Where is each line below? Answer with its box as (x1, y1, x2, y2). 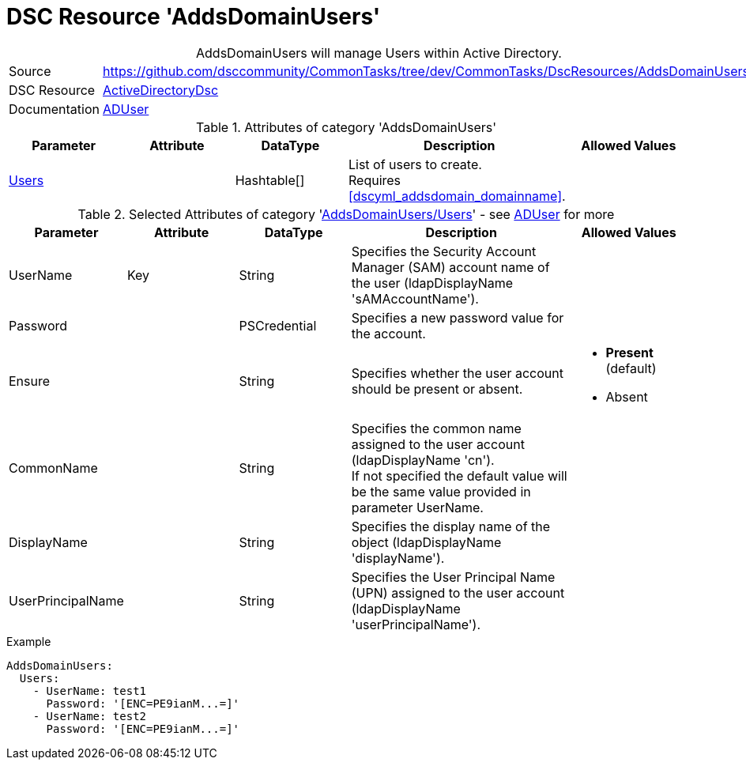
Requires (348, 172, 401, 188)
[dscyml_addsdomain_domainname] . (348, 187, 566, 204)
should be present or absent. (351, 380, 523, 397)
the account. (351, 325, 426, 341)
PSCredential (239, 317, 317, 334)
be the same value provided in (351, 483, 531, 500)
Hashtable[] (235, 172, 305, 188)
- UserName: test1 (32, 684, 147, 697)
